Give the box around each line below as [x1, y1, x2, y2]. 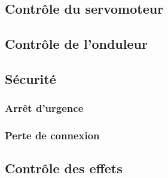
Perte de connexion [5, 128, 100, 143]
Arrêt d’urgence [5, 101, 84, 115]
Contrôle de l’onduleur [5, 35, 148, 53]
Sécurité [5, 69, 56, 88]
